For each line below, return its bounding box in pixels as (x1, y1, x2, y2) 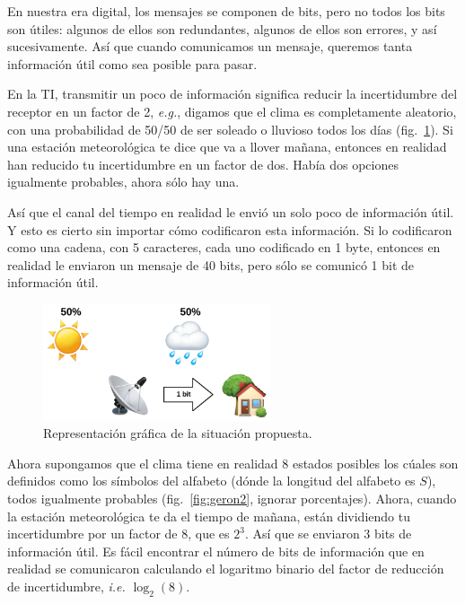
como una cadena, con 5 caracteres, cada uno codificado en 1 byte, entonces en (7, 238, 441, 257)
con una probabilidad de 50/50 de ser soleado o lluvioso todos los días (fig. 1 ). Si (7, 119, 453, 138)
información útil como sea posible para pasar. (7, 54, 258, 73)
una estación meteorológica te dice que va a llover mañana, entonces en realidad (7, 137, 447, 156)
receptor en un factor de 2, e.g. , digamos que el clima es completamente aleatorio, (7, 101, 457, 120)
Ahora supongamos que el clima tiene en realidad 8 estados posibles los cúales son (7, 453, 459, 472)
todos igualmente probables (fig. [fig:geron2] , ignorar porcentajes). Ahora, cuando (7, 489, 457, 507)
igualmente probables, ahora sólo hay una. (7, 172, 240, 191)
